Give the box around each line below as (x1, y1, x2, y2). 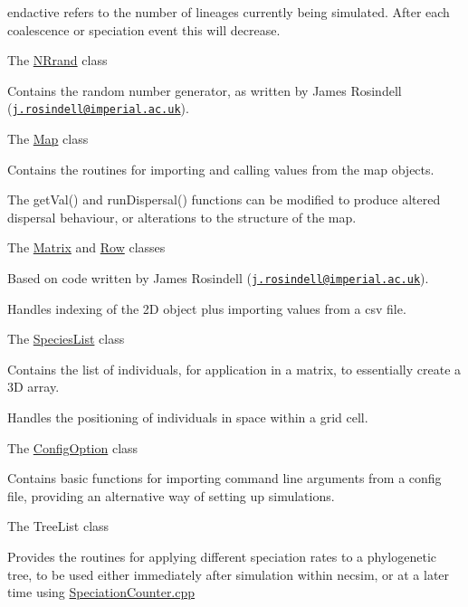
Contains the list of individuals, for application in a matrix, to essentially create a (7, 359, 462, 378)
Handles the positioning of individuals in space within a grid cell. (7, 408, 368, 427)
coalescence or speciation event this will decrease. (7, 20, 281, 39)
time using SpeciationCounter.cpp (7, 583, 196, 602)
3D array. (7, 377, 60, 396)
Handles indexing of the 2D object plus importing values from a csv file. (7, 299, 406, 318)
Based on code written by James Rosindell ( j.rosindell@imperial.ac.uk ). (7, 269, 429, 287)
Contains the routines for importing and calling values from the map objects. (7, 159, 435, 178)
